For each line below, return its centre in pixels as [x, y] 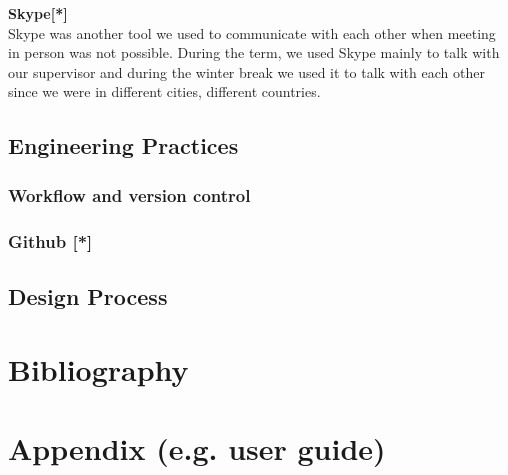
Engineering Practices [123, 145]
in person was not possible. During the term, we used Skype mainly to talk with [254, 52]
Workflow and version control [129, 194]
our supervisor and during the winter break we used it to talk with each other [246, 71]
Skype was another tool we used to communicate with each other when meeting [252, 32]
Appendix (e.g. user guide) [197, 447]
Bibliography [98, 369]
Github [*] [50, 240]
